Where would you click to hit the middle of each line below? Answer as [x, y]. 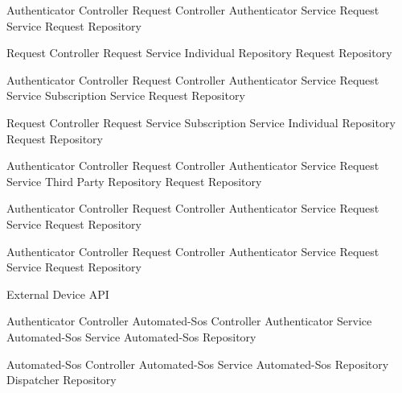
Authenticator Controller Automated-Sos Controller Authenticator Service [189, 321]
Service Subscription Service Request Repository [126, 95]
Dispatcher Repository [62, 380]
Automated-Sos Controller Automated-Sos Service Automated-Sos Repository [198, 364]
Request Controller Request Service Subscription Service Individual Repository [201, 122]
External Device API [58, 294]
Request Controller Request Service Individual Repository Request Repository [199, 53]
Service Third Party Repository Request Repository [134, 181]
